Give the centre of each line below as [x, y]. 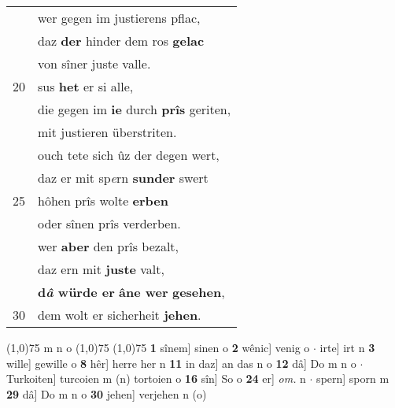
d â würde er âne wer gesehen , [131, 292]
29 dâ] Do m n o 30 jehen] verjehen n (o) [107, 393]
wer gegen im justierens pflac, [119, 18]
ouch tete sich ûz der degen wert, [129, 155]
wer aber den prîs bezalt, [109, 246]
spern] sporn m [353, 378]
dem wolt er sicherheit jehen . [120, 315]
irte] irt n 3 [347, 347]
